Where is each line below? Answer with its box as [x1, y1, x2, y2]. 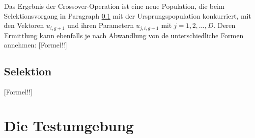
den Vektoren [4, 20, 44, 30]
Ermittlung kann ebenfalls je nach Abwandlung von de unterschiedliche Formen [4, 30, 244, 40]
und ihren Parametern [67, 20, 134, 30]
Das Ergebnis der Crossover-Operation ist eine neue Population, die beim [4, 1, 225, 11]
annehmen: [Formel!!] [4, 40, 67, 50]
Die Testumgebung [4, 115, 134, 135]
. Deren [213, 20, 236, 30]
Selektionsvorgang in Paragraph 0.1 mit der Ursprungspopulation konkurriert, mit [4, 10, 251, 21]
